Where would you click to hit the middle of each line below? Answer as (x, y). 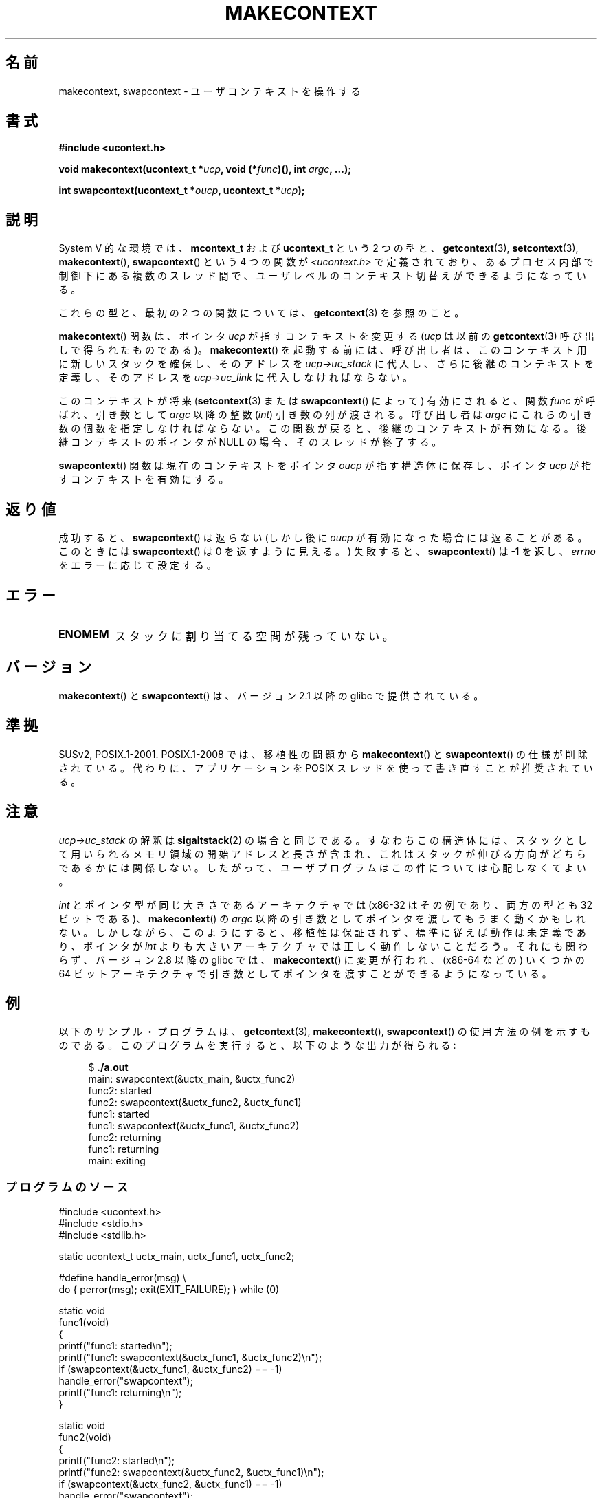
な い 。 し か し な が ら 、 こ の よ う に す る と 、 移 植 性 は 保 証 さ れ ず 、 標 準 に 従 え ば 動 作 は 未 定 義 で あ (322, 932)
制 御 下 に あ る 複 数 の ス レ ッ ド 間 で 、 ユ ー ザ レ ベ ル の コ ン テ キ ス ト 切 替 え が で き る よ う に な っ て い (322, 276)
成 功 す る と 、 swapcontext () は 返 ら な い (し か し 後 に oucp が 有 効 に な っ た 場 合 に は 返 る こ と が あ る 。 (323, 538)
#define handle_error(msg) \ (122, 1278)
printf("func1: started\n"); (115, 1346)
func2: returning (125, 1138)
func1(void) (84, 1323)
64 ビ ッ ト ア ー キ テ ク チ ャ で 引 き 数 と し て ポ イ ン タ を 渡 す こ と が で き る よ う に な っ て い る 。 (305, 973)
